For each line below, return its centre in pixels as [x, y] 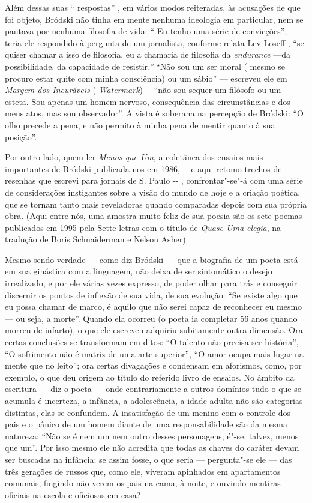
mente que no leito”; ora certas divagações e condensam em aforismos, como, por [153, 365]
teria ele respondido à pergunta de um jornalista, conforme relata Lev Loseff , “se [154, 42]
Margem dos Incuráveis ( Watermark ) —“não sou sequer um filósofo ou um [143, 90]
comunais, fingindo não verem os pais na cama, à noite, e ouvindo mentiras [143, 483]
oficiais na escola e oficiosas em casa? [73, 494]
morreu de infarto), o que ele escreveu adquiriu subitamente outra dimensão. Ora [154, 330]
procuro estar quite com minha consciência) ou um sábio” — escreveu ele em [146, 78]
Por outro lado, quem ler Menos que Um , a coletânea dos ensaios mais [134, 157]
